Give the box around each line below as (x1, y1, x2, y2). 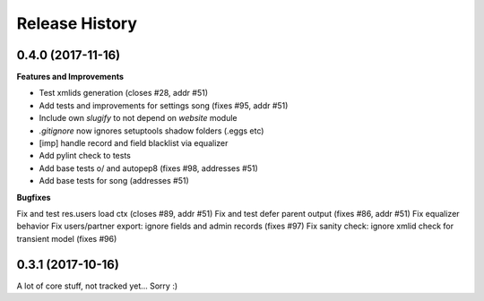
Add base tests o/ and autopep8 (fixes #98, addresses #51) (39, 162, 259, 174)
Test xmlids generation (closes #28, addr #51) (39, 88, 209, 99)
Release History (16, 13, 138, 33)
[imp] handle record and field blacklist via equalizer (39, 138, 229, 149)
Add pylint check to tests (39, 150, 132, 161)
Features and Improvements (16, 72, 125, 82)
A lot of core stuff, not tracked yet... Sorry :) (16, 280, 178, 291)
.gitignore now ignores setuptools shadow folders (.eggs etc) (39, 125, 264, 136)
